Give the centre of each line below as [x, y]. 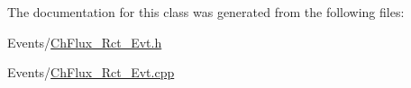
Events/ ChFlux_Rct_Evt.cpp [91, 72]
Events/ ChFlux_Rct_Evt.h [85, 42]
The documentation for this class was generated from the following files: [206, 12]
